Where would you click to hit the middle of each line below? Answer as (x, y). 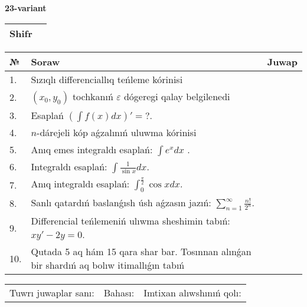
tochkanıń (93, 96)
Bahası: (119, 293)
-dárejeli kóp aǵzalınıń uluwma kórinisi (117, 132)
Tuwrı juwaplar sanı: (52, 293)
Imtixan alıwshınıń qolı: (192, 293)
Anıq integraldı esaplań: (80, 184)
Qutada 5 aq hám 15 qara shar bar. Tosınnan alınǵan (141, 252)
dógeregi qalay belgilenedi (177, 96)
